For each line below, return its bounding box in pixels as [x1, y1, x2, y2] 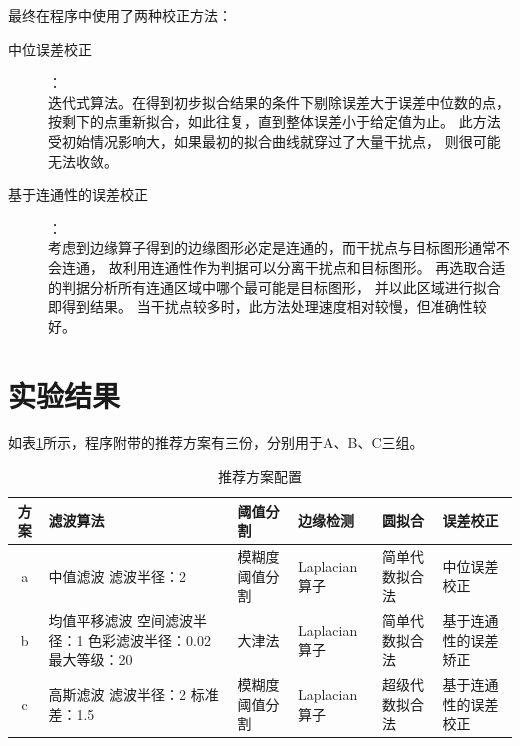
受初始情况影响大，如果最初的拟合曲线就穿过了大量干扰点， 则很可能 [48, 130, 501, 151]
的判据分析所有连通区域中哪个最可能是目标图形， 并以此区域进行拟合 [48, 276, 501, 297]
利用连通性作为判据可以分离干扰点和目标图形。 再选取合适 [122, 256, 506, 277]
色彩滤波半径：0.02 [88, 629, 211, 650]
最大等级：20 [48, 649, 133, 670]
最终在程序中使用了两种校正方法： [8, 5, 232, 25]
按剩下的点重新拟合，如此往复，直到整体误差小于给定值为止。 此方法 [48, 111, 501, 132]
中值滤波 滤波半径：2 [48, 565, 187, 586]
